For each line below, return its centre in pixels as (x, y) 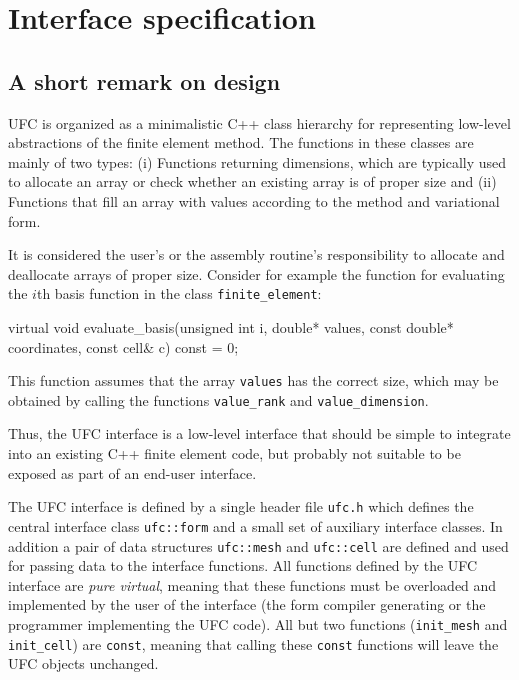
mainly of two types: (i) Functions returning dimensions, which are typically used (257, 161)
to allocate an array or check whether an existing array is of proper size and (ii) (252, 181)
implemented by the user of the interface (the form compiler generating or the (247, 604)
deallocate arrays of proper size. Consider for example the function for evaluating (256, 273)
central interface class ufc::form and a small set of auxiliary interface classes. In (255, 525)
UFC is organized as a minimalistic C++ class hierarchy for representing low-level (259, 122)
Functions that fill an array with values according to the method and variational (254, 200)
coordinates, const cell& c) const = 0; (123, 346)
